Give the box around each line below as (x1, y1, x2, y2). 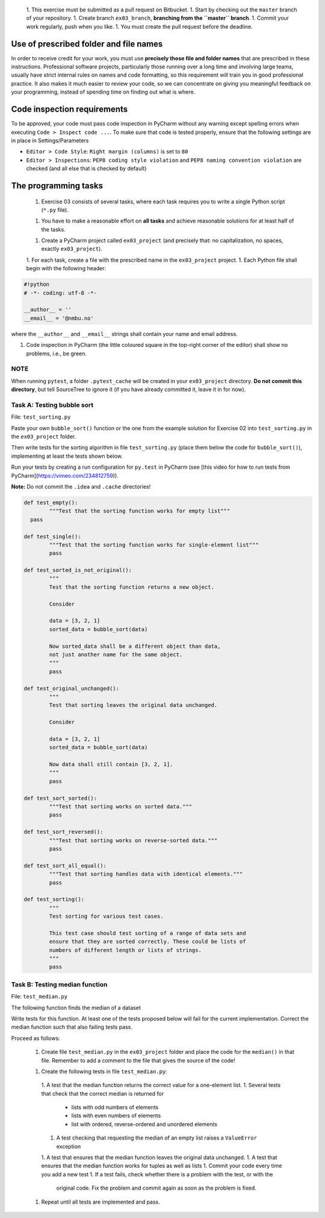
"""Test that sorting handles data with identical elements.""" (49, 871, 243, 878)
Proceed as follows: (11, 1035, 60, 1042)
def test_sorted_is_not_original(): (23, 567, 132, 574)
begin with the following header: (26, 265, 107, 272)
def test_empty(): (23, 499, 78, 506)
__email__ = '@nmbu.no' (23, 314, 94, 322)
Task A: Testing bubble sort (11, 401, 94, 409)
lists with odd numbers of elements (71, 1104, 159, 1111)
